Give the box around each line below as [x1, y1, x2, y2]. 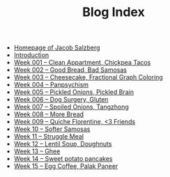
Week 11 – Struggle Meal [13, 132, 84, 141]
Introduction [13, 51, 49, 59]
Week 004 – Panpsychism [13, 81, 89, 89]
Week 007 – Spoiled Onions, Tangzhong [13, 102, 129, 111]
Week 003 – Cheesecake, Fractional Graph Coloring [13, 73, 164, 82]
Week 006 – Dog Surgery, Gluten [13, 95, 109, 104]
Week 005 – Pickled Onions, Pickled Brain [13, 88, 134, 96]
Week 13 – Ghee [13, 147, 61, 155]
